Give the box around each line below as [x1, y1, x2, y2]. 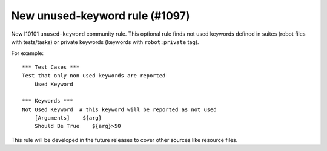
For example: [11, 50, 44, 57]
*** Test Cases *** [22, 63, 80, 71]
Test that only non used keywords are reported [22, 72, 166, 79]
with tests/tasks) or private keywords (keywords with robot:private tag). [11, 38, 199, 45]
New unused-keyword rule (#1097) [11, 9, 190, 22]
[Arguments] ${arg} [34, 115, 102, 121]
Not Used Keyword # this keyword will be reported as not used [22, 106, 217, 113]
